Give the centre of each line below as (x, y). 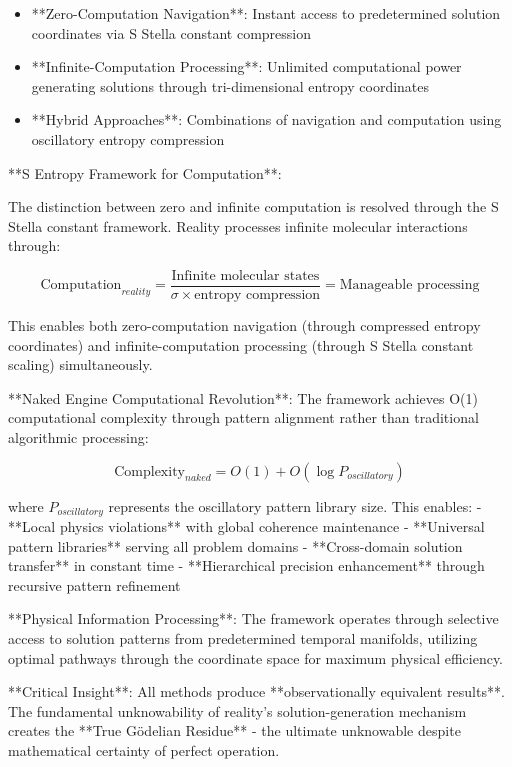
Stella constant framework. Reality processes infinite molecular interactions (238, 225)
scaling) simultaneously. (80, 364)
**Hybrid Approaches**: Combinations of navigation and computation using (266, 119)
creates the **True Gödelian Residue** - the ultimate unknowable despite (234, 730)
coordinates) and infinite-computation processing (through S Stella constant (241, 344)
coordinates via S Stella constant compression (171, 32)
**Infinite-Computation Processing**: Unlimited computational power (246, 66)
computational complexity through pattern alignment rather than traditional (243, 417)
